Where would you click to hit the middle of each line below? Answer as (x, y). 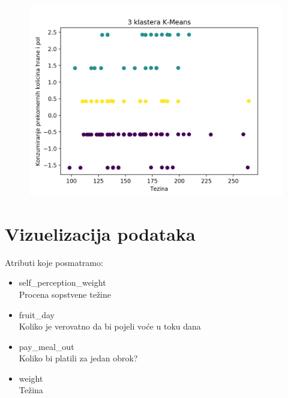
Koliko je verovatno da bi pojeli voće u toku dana (110, 326)
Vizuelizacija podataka (100, 233)
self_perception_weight (62, 282)
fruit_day (37, 314)
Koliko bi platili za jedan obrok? (78, 358)
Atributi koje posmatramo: (54, 262)
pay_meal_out (46, 346)
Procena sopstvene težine (65, 294)
